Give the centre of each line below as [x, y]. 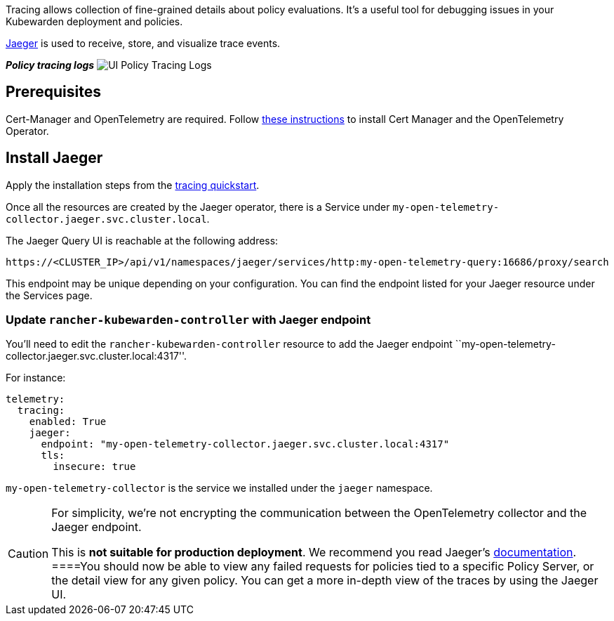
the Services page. [49, 295]
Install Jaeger [54, 158]
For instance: [36, 378]
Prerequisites [53, 92]
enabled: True [68, 422]
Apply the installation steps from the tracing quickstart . [133, 185]
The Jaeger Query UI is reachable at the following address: [142, 240]
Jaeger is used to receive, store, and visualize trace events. [143, 43]
